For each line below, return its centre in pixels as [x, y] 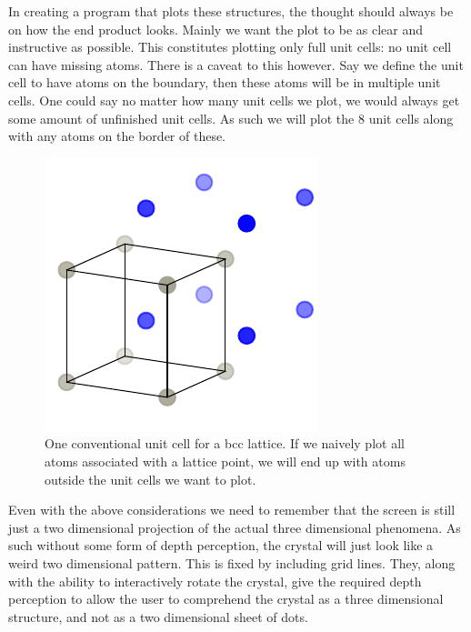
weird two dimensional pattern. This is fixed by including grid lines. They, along [232, 562]
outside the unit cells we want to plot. [150, 479]
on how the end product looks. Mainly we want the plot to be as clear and [216, 29]
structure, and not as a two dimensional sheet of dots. [158, 616]
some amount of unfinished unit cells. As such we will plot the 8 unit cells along [231, 118]
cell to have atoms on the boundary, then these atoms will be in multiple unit [225, 82]
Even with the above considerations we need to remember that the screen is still [232, 510]
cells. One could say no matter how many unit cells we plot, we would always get [234, 100]
